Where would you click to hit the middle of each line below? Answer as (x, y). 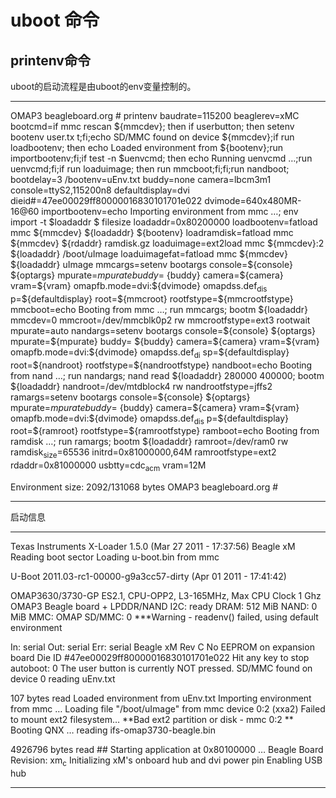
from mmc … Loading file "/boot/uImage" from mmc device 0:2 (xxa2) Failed (168, 708)
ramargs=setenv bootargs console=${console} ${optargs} (130, 397)
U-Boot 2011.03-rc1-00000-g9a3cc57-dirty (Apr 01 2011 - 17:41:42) (148, 576)
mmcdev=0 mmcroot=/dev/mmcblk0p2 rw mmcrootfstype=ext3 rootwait (160, 320)
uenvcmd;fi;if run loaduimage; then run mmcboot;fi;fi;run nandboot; (150, 169)
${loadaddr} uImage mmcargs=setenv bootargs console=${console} (151, 264)
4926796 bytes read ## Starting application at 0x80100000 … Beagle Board (167, 749)
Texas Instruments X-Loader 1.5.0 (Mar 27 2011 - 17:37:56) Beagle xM (153, 546)
